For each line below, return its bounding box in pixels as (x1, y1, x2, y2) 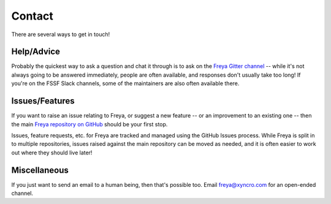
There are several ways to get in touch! (11, 31, 110, 38)
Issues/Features (11, 96, 75, 107)
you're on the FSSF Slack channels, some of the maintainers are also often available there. (11, 80, 240, 87)
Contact (11, 9, 53, 23)
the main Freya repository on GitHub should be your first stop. (11, 120, 168, 128)
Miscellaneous (11, 165, 69, 175)
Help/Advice (11, 47, 61, 57)
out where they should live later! (11, 149, 93, 156)
